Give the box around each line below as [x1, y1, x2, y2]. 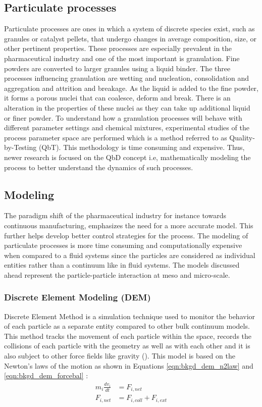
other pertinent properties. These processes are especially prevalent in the [4, 43, 232, 54]
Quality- [229, 132, 255, 142]
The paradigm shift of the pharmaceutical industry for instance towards [4, 210, 226, 221]
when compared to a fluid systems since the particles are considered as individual [4, 249, 255, 260]
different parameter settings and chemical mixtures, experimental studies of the [4, 122, 249, 133]
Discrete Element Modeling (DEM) [4, 291, 151, 303]
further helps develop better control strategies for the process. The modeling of [4, 230, 248, 240]
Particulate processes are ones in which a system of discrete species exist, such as [4, 23, 255, 34]
